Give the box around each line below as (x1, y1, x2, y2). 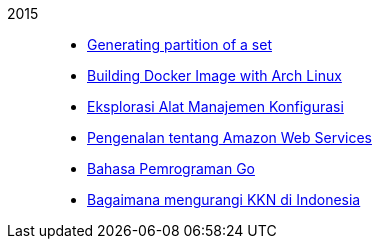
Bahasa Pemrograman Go (87, 160, 255, 177)
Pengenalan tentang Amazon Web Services (87, 129, 372, 146)
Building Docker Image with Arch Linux (87, 67, 342, 84)
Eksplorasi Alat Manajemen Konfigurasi (87, 98, 344, 115)
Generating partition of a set (87, 36, 272, 53)
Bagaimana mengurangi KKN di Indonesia (87, 191, 361, 208)
